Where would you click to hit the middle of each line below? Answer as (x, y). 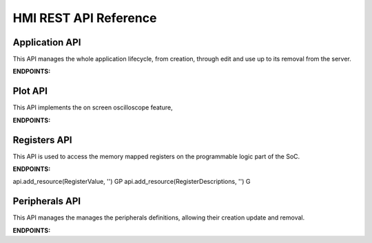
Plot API (30, 91)
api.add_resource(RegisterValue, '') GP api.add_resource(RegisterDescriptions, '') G (132, 182)
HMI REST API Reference (85, 18)
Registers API (42, 140)
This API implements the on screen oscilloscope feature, (93, 107)
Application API (47, 42)
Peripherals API (47, 201)
